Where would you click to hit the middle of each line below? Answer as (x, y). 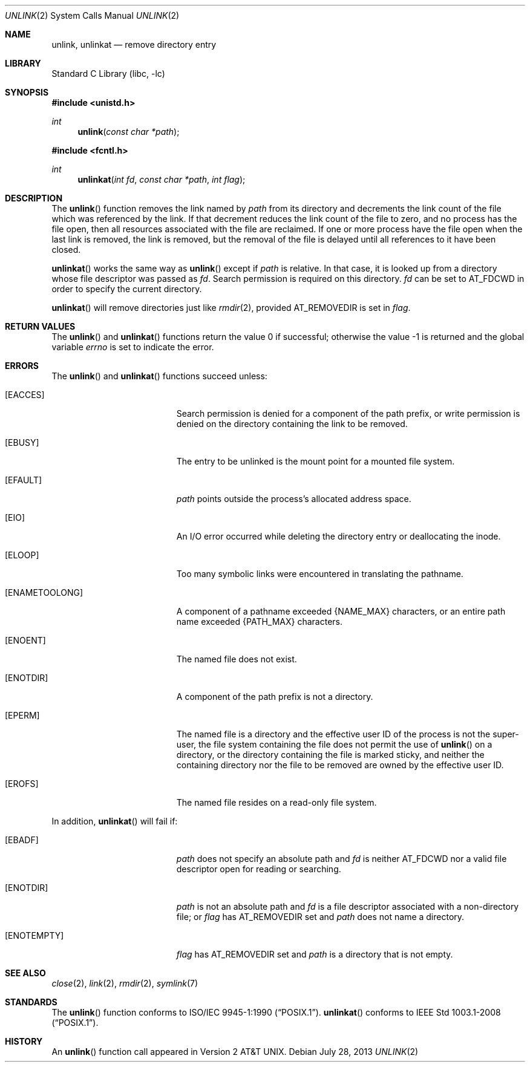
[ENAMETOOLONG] (44, 592)
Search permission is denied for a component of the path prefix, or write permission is (348, 413)
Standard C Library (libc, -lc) (108, 73)
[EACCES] (25, 395)
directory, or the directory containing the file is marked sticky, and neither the (330, 755)
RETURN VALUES (40, 326)
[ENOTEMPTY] (34, 935)
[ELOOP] (22, 555)
